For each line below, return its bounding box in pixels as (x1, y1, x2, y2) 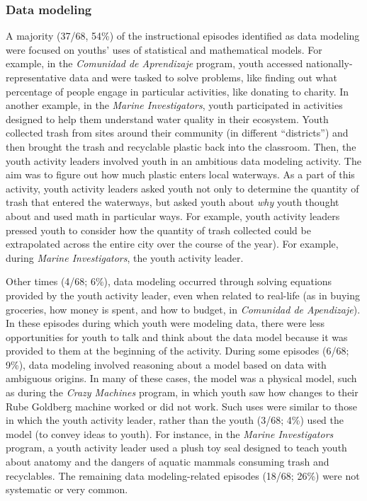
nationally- (305, 56, 353, 71)
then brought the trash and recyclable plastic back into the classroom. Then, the (6, 139, 356, 154)
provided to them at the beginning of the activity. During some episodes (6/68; (6, 343, 349, 358)
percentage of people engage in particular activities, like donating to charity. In (6, 83, 349, 98)
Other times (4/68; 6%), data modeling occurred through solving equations (6, 274, 332, 289)
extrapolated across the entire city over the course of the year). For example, (6, 236, 339, 251)
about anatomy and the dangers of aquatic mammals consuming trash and (6, 454, 329, 469)
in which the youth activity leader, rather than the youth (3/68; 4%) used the (6, 413, 344, 427)
